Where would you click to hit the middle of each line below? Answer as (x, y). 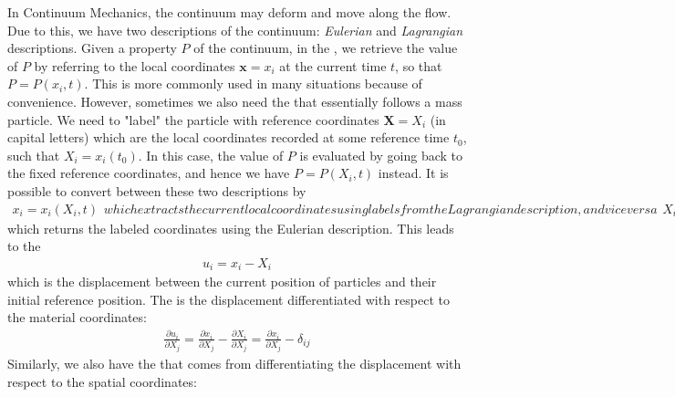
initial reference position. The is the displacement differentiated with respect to (229, 299)
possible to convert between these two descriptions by (157, 190)
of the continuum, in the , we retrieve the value (326, 48)
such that (34, 155)
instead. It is (413, 173)
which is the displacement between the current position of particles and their (222, 282)
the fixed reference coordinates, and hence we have (149, 173)
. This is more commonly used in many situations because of (253, 84)
